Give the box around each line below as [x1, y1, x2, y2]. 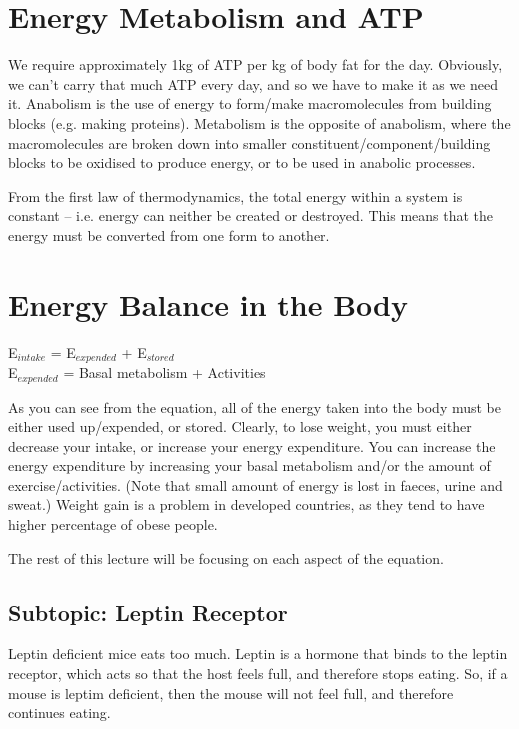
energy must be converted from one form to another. [8, 224, 330, 245]
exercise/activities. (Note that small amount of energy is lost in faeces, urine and [8, 474, 503, 495]
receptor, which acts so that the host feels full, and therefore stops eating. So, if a [8, 663, 508, 684]
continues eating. [8, 702, 111, 723]
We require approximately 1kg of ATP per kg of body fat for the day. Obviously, [8, 54, 503, 75]
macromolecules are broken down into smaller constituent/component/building [8, 132, 491, 153]
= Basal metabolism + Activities [63, 362, 266, 383]
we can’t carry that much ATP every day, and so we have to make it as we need [8, 73, 498, 94]
